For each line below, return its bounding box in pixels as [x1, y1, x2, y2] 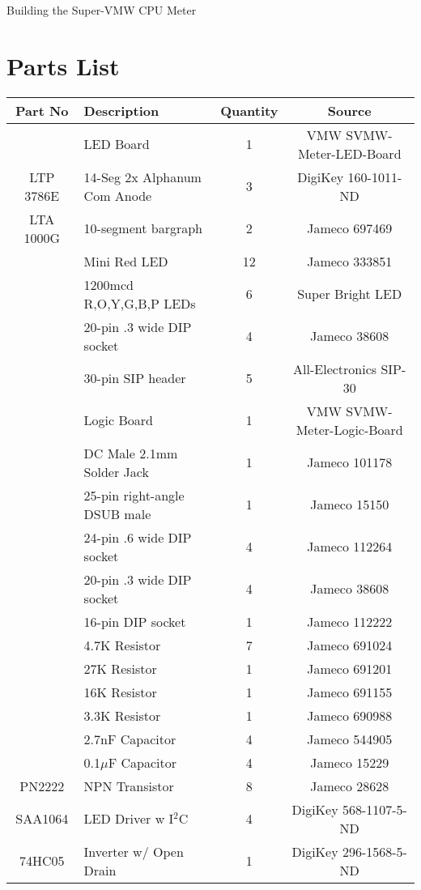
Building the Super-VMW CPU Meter [6, 2, 197, 18]
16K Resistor [83, 682, 157, 701]
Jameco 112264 [307, 537, 393, 556]
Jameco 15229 [310, 752, 389, 772]
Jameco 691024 [307, 635, 393, 654]
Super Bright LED [297, 284, 402, 304]
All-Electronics [293, 359, 377, 378]
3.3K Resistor [83, 705, 161, 725]
